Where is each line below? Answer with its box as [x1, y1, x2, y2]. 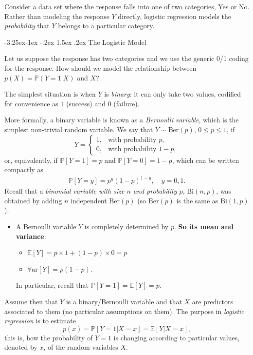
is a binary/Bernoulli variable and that [66, 296, 182, 306]
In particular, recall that [16, 280, 89, 290]
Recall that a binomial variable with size [4, 186, 125, 196]
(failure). [113, 98, 140, 108]
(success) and [66, 98, 106, 108]
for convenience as [4, 98, 58, 108]
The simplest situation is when [4, 89, 96, 99]
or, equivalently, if [4, 155, 58, 165]
